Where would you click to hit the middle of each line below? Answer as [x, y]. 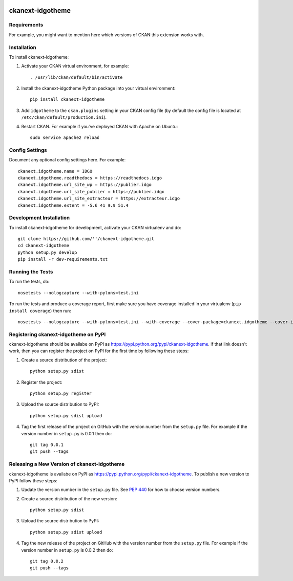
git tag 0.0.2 [47, 561]
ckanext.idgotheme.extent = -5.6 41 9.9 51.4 [73, 205]
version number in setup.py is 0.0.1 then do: [67, 433]
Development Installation [40, 218]
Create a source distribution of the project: [64, 360]
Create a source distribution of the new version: [69, 498]
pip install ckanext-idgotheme [67, 100]
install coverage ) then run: [40, 311]
